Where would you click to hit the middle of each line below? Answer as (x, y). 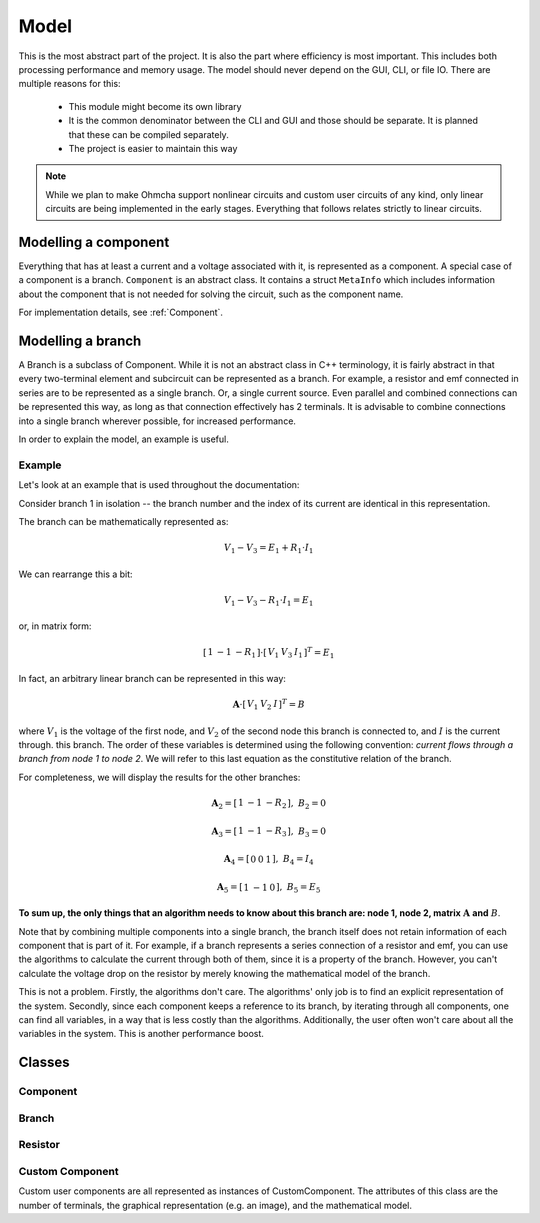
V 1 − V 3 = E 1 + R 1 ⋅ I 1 (268, 548)
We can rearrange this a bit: (76, 574)
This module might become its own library (155, 106)
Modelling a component (94, 241)
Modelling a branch (80, 340)
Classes (44, 1062)
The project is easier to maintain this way (153, 148)
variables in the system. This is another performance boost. (141, 1034)
